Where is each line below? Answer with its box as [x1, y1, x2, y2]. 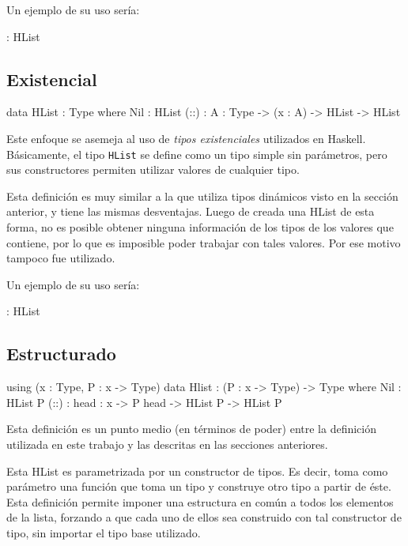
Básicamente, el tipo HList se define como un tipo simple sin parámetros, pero [6, 145, 387, 162]
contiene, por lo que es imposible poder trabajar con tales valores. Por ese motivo [6, 234, 401, 250]
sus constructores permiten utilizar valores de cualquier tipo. [6, 161, 300, 178]
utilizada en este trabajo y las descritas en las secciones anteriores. [6, 435, 328, 452]
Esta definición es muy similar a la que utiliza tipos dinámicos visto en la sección [6, 187, 399, 204]
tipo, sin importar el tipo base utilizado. [6, 524, 201, 540]
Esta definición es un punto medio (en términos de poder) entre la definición [6, 420, 377, 437]
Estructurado [6, 341, 116, 366]
